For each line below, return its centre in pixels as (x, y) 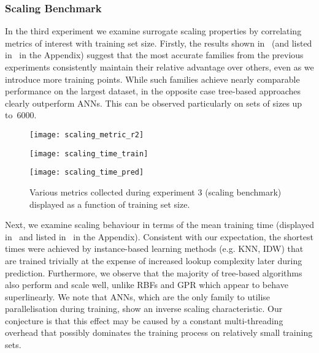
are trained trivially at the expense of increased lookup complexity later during (154, 260)
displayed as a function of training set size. (110, 204)
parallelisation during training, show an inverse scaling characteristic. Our (144, 309)
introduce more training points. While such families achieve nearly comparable (152, 79)
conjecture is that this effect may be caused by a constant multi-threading (144, 320)
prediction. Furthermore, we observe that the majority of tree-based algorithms (154, 272)
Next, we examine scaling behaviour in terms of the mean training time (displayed (159, 225)
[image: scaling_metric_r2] (87, 135)
